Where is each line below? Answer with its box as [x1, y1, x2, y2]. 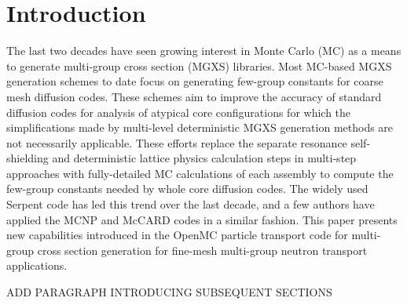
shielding [6, 150, 49, 166]
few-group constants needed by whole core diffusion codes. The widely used [6, 180, 368, 197]
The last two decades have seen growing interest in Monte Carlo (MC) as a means [6, 42, 401, 59]
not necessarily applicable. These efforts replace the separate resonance [6, 134, 347, 151]
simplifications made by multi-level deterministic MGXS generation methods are [6, 119, 394, 136]
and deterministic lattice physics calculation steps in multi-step [52, 150, 357, 166]
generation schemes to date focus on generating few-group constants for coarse [6, 73, 383, 89]
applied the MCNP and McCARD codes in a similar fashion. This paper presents [6, 211, 398, 227]
